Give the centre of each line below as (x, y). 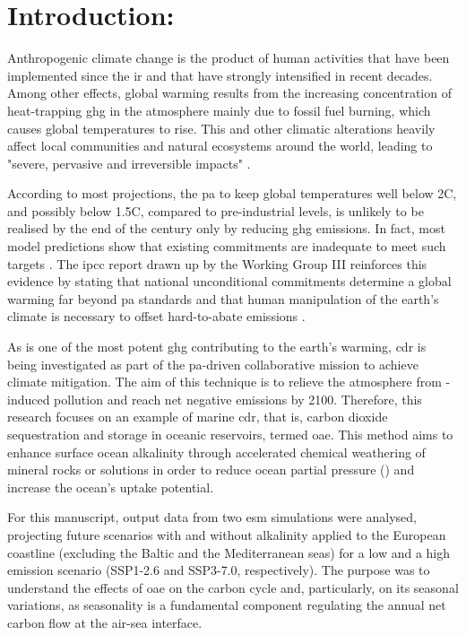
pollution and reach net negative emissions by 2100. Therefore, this (238, 399)
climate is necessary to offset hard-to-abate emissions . (156, 316)
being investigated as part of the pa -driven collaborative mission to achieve (213, 364)
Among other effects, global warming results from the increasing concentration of (229, 93)
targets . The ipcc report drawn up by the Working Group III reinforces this (217, 263)
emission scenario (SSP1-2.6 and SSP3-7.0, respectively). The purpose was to (219, 570)
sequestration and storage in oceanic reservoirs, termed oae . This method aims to (230, 434)
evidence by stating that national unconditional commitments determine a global (229, 281)
